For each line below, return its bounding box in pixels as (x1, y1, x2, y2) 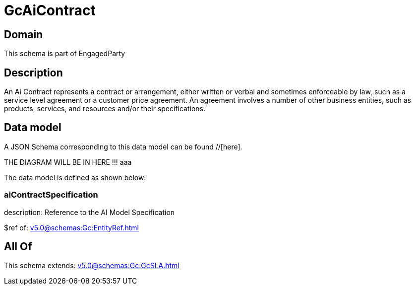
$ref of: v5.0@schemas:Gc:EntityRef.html (4, 223, 139, 232)
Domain (4, 28, 43, 41)
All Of (4, 240, 32, 253)
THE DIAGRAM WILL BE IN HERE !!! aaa (4, 157, 132, 166)
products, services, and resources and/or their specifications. (4, 104, 206, 113)
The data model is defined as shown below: (4, 173, 146, 182)
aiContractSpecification (4, 190, 98, 200)
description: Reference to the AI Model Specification (4, 208, 175, 217)
